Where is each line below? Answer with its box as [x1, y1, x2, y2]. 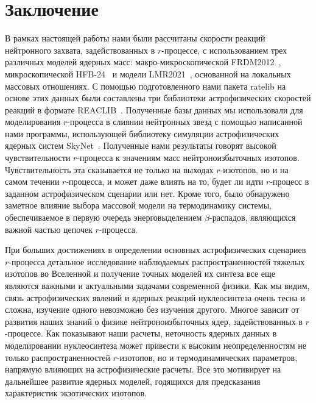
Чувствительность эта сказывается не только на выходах [5, 163, 214, 176]
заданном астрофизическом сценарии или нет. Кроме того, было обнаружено [5, 187, 290, 199]
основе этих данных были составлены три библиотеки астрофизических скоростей [5, 91, 311, 104]
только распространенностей [5, 351, 110, 363]
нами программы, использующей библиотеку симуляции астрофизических [5, 127, 279, 140]
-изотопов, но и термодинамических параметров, [116, 351, 298, 363]
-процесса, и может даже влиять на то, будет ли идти [66, 175, 264, 188]
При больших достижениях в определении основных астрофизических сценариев [5, 243, 306, 256]
